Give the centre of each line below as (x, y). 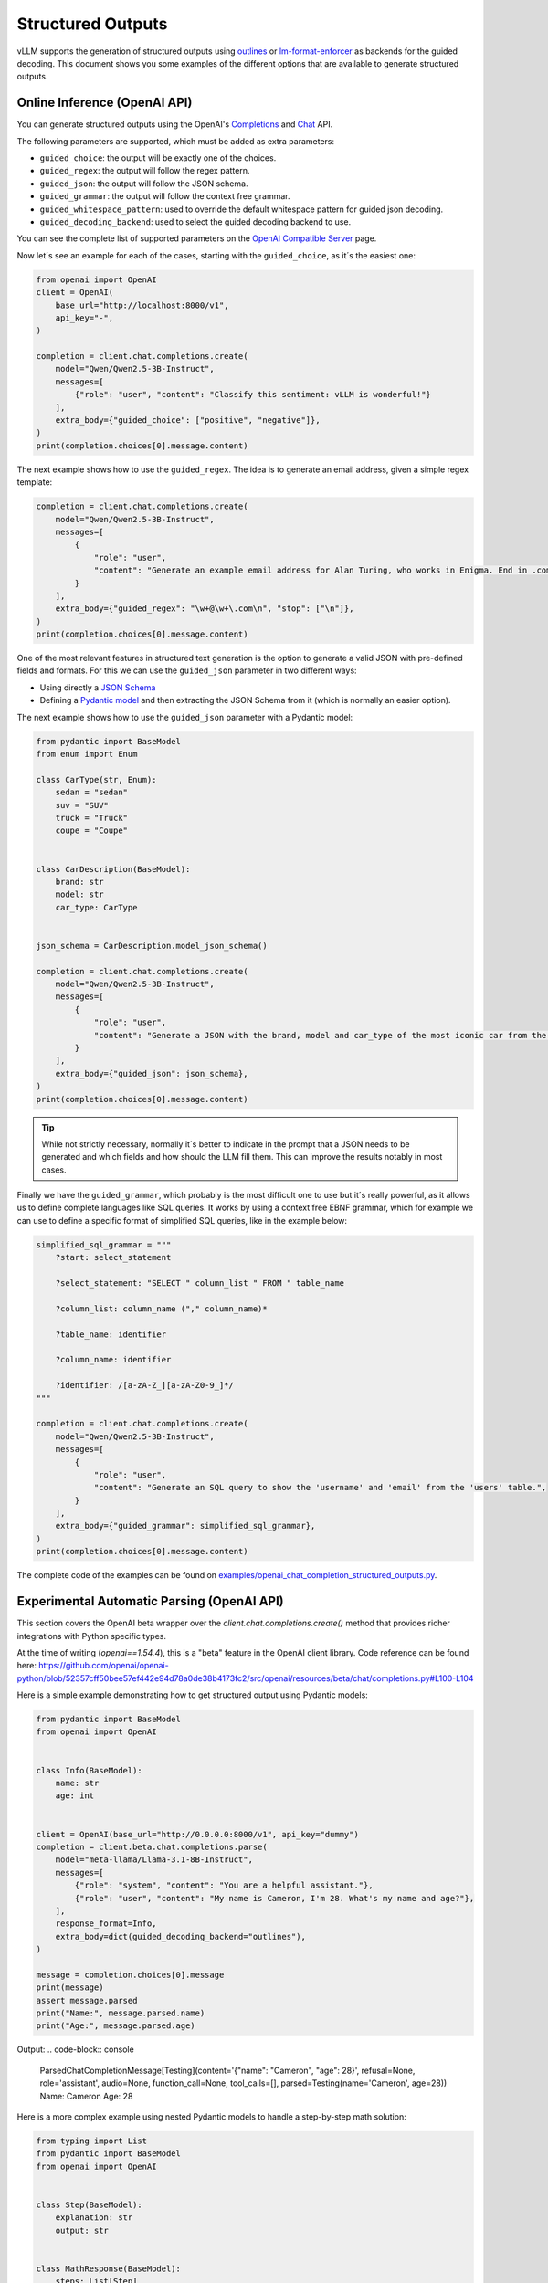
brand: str (79, 882)
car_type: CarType (96, 907)
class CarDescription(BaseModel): (113, 869)
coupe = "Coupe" (91, 831)
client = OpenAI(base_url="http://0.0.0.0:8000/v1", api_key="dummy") (198, 1834)
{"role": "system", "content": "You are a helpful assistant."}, (224, 1885)
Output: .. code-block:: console (75, 2049)
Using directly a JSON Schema (98, 687)
